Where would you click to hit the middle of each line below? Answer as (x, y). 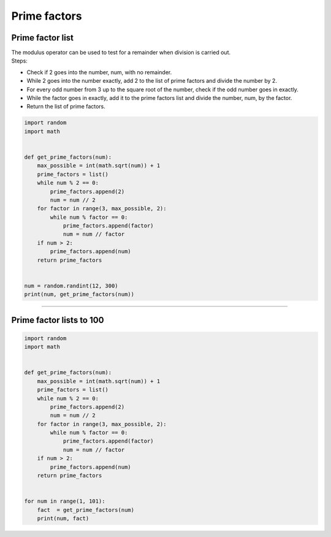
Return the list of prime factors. (66, 107)
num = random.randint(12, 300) (71, 286)
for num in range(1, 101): (65, 501)
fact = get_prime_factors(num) (86, 510)
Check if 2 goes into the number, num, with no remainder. (99, 72)
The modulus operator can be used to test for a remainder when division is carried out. (121, 53)
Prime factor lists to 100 (58, 320)
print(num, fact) (63, 518)
